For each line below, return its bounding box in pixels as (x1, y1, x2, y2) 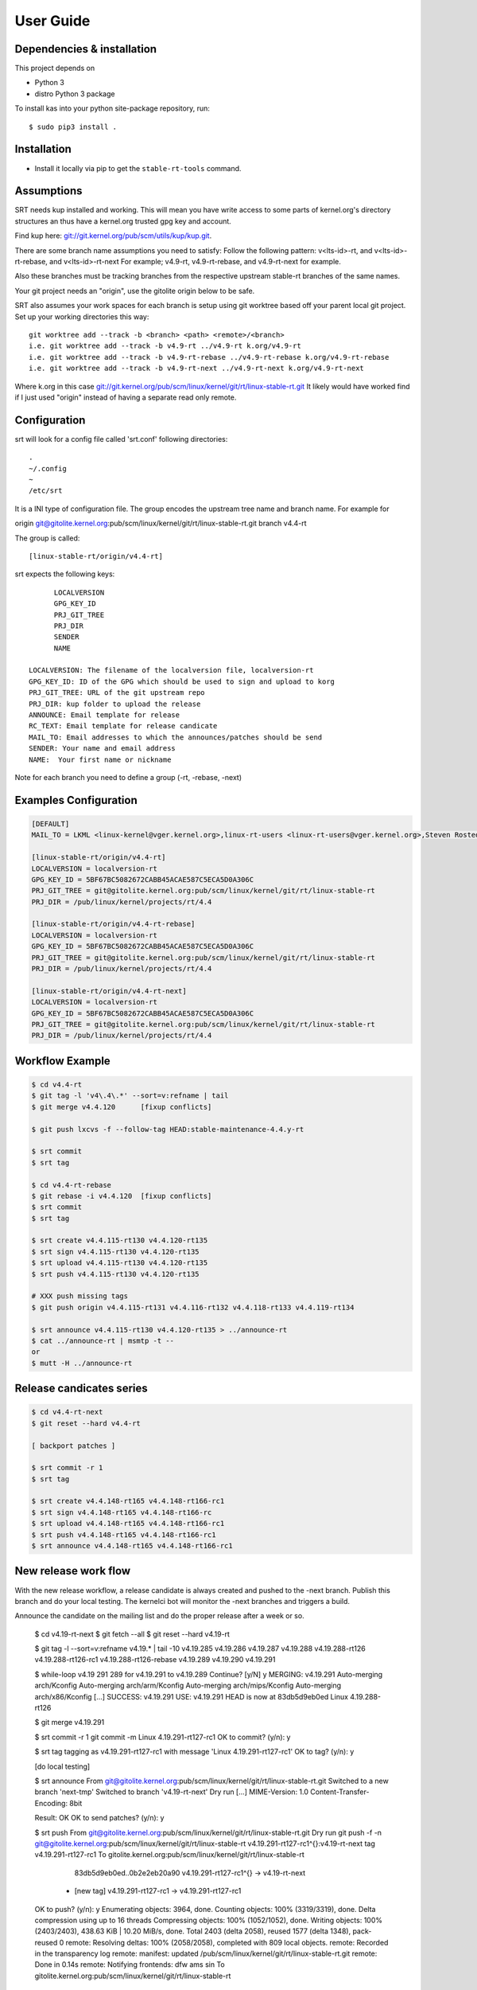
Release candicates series (14, 1382, 149, 1395)
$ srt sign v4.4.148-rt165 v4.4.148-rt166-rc (31, 1508, 212, 1516)
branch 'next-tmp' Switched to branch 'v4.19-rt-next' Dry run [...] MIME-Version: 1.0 (34, 1787, 309, 1797)
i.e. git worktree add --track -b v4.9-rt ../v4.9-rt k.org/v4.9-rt (29, 341, 301, 350)
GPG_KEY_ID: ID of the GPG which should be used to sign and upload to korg (29, 677, 335, 686)
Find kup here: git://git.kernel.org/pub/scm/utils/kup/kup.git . (14, 231, 212, 240)
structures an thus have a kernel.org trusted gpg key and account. (14, 216, 232, 226)
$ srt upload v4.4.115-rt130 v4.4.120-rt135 (31, 1258, 208, 1267)
